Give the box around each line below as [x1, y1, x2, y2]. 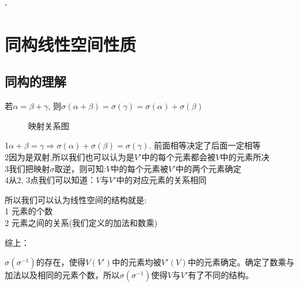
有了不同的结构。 [188, 269, 254, 281]
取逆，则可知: [55, 162, 106, 174]
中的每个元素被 [111, 162, 169, 174]
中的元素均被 [111, 256, 161, 268]
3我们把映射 [5, 162, 50, 174]
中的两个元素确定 [175, 162, 242, 174]
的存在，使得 [36, 256, 86, 268]
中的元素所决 [220, 150, 270, 163]
